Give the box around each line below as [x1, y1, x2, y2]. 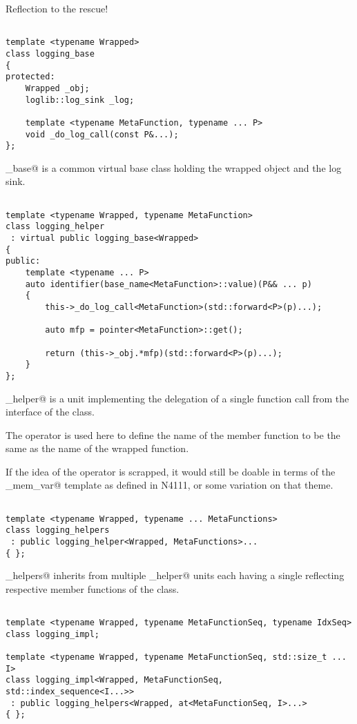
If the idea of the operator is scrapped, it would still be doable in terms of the [6, 464, 336, 478]
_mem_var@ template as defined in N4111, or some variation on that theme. [6, 478, 334, 492]
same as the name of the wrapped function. [6, 441, 189, 456]
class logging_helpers [6, 525, 110, 536]
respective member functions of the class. [6, 581, 180, 596]
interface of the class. [6, 404, 95, 419]
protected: [6, 72, 55, 82]
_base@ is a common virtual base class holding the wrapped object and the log [6, 160, 342, 175]
